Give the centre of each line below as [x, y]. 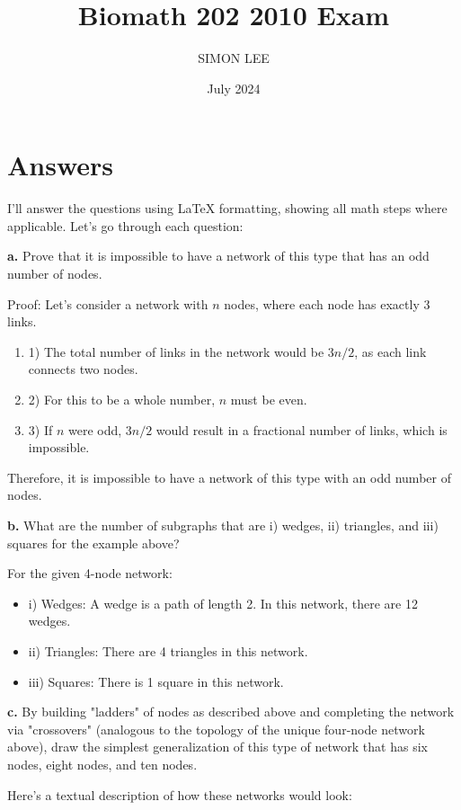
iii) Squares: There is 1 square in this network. [156, 681]
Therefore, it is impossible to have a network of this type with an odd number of [229, 477]
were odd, [95, 429]
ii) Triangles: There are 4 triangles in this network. [168, 650]
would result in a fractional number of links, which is [301, 429]
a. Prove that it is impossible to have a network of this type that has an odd [218, 256]
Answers [61, 165]
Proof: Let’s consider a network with [108, 303]
